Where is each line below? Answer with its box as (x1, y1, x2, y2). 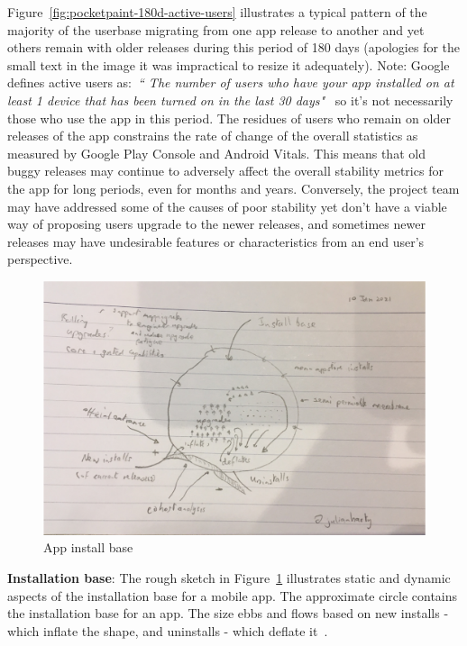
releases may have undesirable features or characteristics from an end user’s (7, 232, 425, 250)
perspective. (7, 250, 73, 268)
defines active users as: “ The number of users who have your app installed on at (7, 73, 454, 92)
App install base (43, 538, 133, 557)
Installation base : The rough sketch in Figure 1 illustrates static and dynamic (7, 569, 451, 587)
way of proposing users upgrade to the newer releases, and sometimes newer (7, 214, 426, 233)
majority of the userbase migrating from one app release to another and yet (7, 20, 425, 39)
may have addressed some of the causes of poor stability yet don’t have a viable (7, 196, 447, 215)
